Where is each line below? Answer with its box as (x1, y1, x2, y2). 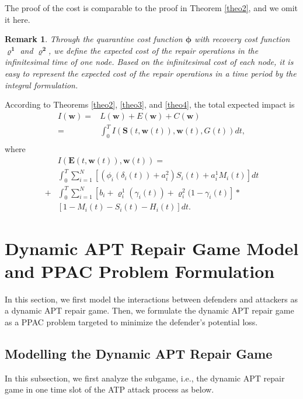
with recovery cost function (194, 33, 290, 45)
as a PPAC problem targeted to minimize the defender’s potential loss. (5, 315, 258, 328)
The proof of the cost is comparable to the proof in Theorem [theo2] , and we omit (5, 2, 298, 13)
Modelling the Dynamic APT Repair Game (5, 344, 273, 362)
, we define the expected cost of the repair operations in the (48, 44, 259, 56)
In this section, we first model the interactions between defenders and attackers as (5, 293, 298, 305)
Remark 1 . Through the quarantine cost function (5, 33, 183, 45)
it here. (5, 13, 30, 25)
